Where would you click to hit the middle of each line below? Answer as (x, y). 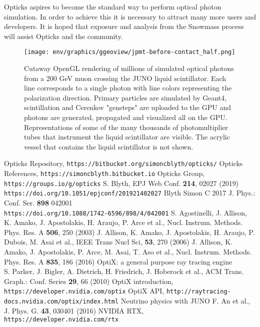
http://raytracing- (198, 292)
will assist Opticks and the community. (63, 36)
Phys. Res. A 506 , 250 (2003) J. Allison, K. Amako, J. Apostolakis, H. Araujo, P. (129, 232)
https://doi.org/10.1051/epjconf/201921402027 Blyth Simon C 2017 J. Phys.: (130, 193)
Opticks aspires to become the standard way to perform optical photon (113, 6)
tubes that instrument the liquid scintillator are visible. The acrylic (127, 137)
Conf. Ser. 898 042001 (38, 202)
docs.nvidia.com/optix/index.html (61, 302)
